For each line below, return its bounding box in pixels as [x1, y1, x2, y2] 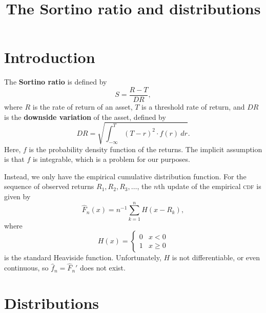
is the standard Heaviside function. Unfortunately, [4, 252, 161, 263]
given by [4, 191, 31, 202]
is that [4, 154, 25, 164]
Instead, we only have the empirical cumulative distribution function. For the [4, 171, 247, 181]
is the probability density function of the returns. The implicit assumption [29, 143, 262, 154]
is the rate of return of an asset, [32, 101, 133, 112]
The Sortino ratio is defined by [4, 76, 107, 87]
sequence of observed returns [4, 181, 94, 192]
